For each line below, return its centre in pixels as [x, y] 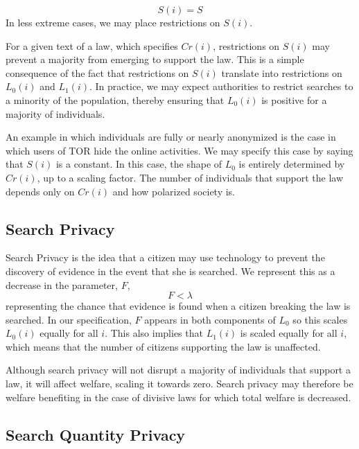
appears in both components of [210, 319]
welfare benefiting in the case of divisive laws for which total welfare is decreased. [178, 397]
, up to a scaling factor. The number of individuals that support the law [190, 177]
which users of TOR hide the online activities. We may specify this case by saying [179, 150]
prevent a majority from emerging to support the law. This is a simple [155, 59]
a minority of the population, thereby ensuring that [115, 99]
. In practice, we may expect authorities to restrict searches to [221, 86]
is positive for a [294, 99]
